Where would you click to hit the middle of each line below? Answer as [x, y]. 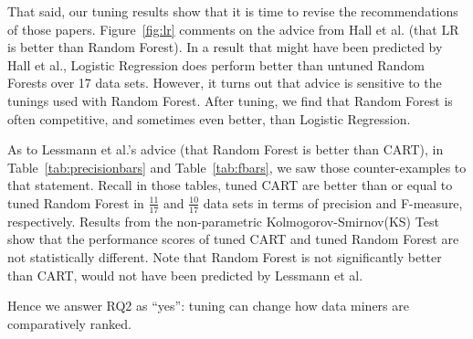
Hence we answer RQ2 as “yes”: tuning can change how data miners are [208, 306]
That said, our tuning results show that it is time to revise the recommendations [233, 11]
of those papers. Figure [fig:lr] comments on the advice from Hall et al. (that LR [233, 29]
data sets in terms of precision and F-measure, [333, 202]
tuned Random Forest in [76, 202]
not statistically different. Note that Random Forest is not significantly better [225, 256]
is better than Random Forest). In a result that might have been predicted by [225, 47]
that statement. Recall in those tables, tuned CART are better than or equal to [230, 185]
